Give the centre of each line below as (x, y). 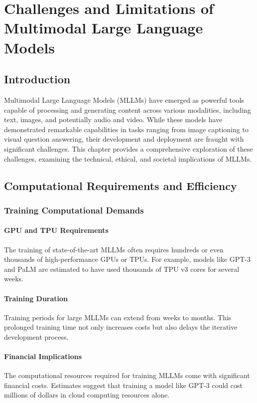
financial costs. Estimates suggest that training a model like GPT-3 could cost (123, 385)
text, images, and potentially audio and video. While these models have (113, 119)
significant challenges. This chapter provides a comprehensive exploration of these (128, 148)
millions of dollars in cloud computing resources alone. (87, 395)
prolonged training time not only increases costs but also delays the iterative (121, 327)
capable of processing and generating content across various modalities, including (128, 109)
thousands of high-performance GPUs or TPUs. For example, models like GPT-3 (128, 259)
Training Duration (36, 298)
